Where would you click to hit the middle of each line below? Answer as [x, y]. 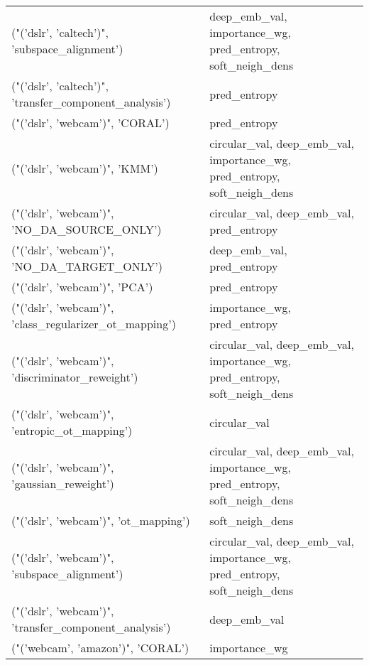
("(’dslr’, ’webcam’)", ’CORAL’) [90, 123]
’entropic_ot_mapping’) [72, 430]
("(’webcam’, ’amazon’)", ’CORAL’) [100, 648]
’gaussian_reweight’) [63, 483]
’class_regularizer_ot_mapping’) [94, 324]
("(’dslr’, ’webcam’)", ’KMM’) [85, 168]
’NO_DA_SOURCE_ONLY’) [87, 229]
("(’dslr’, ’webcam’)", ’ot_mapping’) [101, 520]
